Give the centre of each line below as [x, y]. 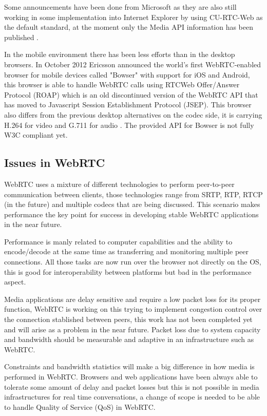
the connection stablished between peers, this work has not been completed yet [128, 319]
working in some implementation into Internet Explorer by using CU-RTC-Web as [133, 17]
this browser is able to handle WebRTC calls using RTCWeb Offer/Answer [122, 84]
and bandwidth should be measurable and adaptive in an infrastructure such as [129, 339]
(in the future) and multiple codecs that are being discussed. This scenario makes [132, 204]
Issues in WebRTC [55, 163]
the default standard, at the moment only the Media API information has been [129, 27]
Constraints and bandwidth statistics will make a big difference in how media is [129, 366]
